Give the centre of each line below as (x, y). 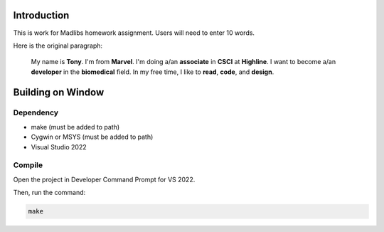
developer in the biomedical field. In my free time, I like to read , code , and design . (153, 72)
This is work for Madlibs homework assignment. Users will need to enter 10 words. (134, 33)
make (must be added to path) (75, 127)
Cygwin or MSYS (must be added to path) (92, 137)
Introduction (41, 15)
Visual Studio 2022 (59, 147)
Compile (28, 165)
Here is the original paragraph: (58, 46)
